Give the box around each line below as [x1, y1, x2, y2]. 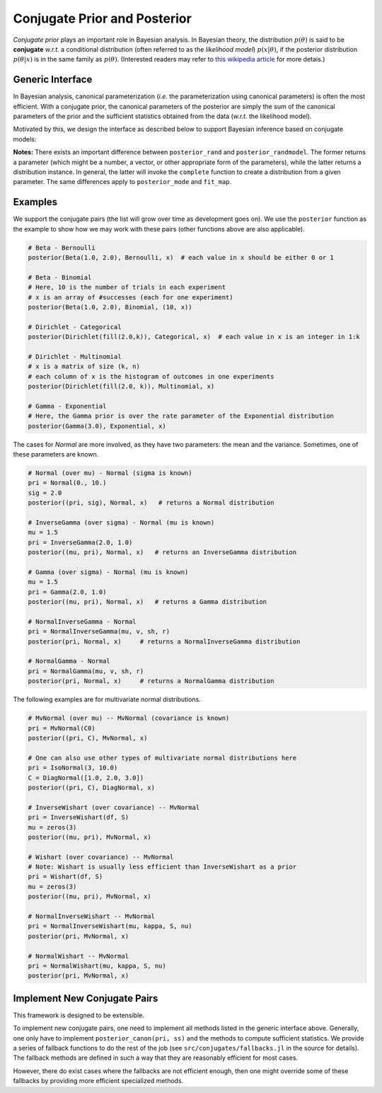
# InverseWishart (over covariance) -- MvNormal [28, 803, 200, 811]
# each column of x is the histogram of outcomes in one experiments [28, 372, 274, 380]
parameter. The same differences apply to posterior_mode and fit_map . [13, 178, 232, 186]
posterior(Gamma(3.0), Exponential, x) [28, 422, 166, 430]
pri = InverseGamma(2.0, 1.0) [28, 538, 133, 546]
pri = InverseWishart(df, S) [28, 813, 129, 821]
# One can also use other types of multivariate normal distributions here [28, 754, 297, 762]
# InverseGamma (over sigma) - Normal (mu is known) [28, 518, 215, 527]
